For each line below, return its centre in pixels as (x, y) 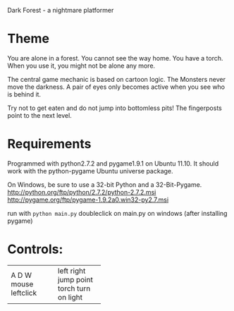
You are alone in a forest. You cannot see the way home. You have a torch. (115, 58)
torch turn (74, 288)
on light (70, 297)
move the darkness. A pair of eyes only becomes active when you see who (116, 87)
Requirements (49, 144)
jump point (75, 279)
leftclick (24, 293)
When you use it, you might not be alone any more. (81, 66)
